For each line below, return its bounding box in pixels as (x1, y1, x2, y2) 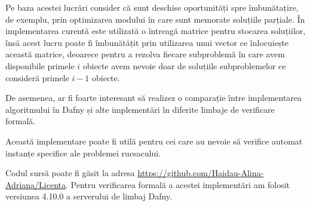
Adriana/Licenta (5, 178, 66, 190)
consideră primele (5, 71, 69, 84)
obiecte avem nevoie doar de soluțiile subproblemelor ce (82, 59, 286, 72)
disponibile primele (5, 59, 75, 72)
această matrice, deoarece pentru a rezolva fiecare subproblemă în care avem (5, 48, 285, 60)
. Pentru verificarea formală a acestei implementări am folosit (65, 178, 290, 190)
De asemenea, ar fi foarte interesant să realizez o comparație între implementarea (5, 91, 302, 104)
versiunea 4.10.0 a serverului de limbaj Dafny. (5, 190, 172, 202)
